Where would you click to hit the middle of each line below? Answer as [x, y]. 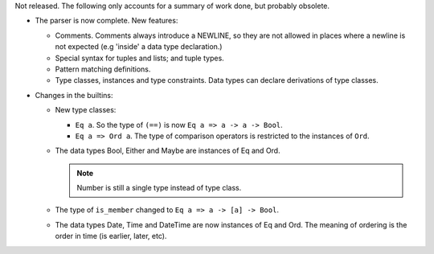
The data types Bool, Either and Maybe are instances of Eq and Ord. [168, 151]
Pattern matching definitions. [103, 69]
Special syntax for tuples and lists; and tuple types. [139, 58]
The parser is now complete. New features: [106, 21]
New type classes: [86, 110]
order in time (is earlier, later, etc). [111, 236]
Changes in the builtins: [74, 95]
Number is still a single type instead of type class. [159, 188]
